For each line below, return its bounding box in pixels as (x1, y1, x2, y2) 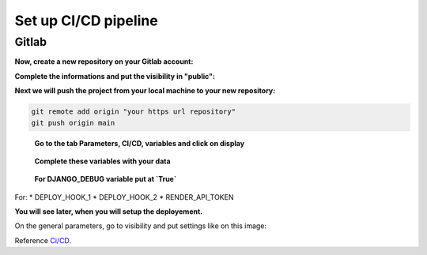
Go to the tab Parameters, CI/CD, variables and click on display (34, 138, 245, 148)
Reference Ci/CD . (14, 235, 71, 245)
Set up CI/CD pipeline (14, 12, 158, 29)
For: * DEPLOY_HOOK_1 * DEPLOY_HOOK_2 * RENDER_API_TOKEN (14, 192, 234, 201)
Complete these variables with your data (34, 156, 171, 166)
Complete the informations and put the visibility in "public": (14, 71, 215, 81)
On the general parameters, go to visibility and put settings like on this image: (14, 221, 267, 231)
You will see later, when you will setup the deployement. (14, 207, 203, 216)
